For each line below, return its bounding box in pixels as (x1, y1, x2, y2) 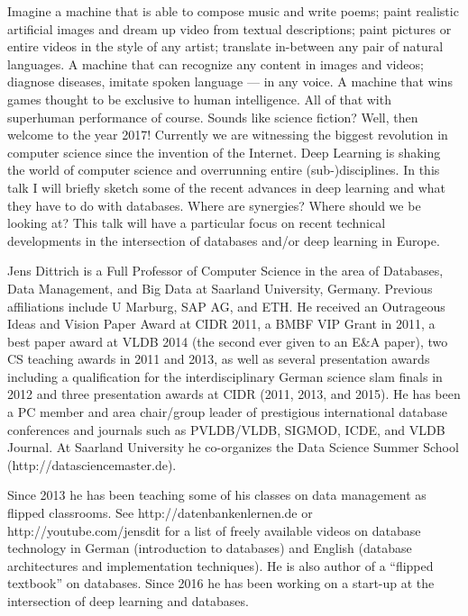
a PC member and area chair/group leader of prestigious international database (7, 403, 447, 421)
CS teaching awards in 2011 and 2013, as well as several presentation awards (7, 349, 430, 368)
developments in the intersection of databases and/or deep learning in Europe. (7, 231, 440, 249)
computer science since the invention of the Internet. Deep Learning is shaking (7, 142, 441, 161)
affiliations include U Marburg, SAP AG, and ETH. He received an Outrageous (7, 296, 445, 315)
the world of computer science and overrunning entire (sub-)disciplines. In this (7, 160, 440, 179)
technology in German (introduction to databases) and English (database (7, 539, 412, 557)
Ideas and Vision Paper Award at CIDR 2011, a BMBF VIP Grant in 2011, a (7, 314, 436, 333)
